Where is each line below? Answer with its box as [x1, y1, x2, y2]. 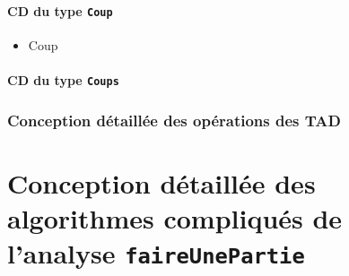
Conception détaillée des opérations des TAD [7, 108, 341, 131]
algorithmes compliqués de [7, 199, 343, 236]
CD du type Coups [7, 71, 119, 90]
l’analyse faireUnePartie [7, 235, 305, 272]
